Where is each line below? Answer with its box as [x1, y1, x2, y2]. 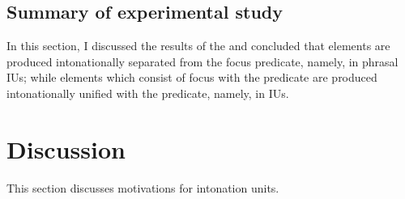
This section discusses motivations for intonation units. [6, 179, 279, 196]
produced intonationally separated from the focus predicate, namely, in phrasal [6, 53, 399, 70]
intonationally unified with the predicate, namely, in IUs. [6, 84, 289, 101]
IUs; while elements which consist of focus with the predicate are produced [6, 69, 377, 86]
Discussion [6, 132, 126, 165]
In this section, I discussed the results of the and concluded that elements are [6, 37, 390, 54]
